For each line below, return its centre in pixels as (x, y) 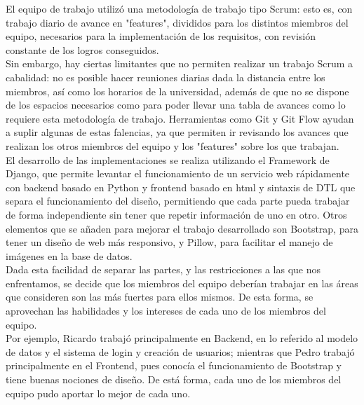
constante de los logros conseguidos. (82, 49)
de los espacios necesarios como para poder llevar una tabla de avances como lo (176, 105)
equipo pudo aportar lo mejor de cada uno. (98, 393)
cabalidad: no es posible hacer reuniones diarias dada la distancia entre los (166, 77)
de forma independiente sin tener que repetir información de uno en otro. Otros (176, 214)
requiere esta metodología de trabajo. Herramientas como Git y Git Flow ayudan (180, 118)
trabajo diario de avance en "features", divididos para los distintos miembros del (177, 22)
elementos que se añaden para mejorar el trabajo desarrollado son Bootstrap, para (182, 228)
